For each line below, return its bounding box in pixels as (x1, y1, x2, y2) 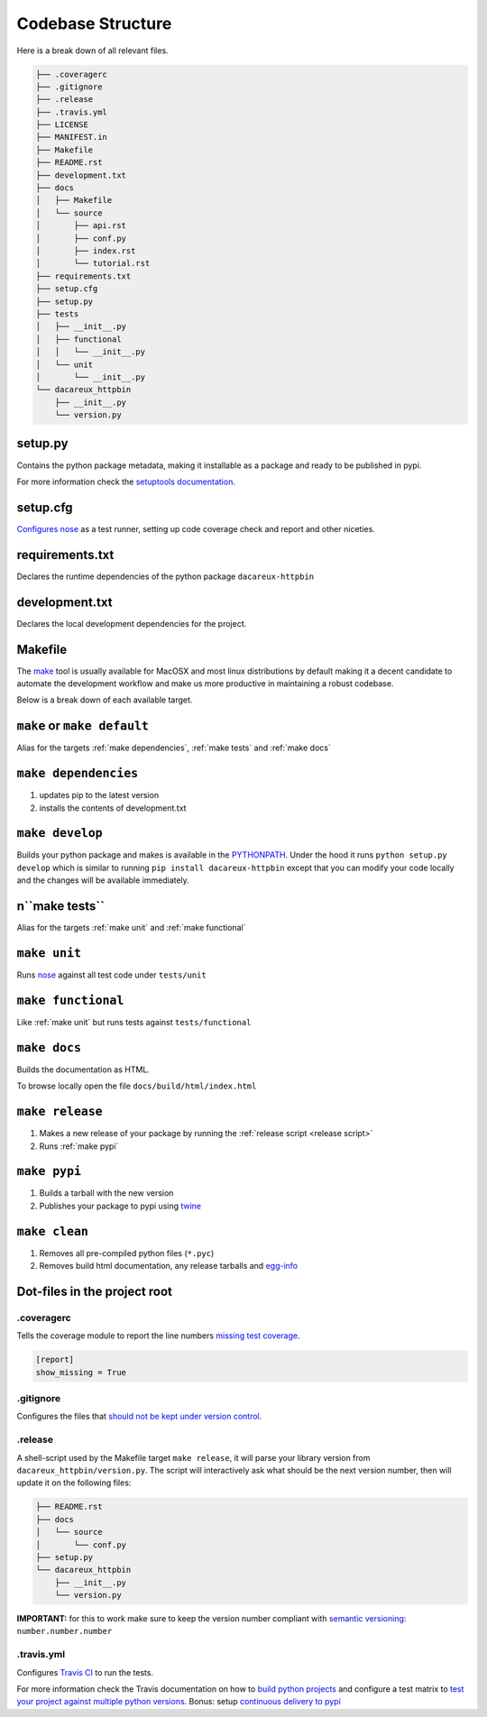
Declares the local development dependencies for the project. (16, 618, 247, 629)
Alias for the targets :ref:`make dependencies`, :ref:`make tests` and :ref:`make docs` (16, 742, 331, 753)
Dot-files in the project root (16, 1283, 173, 1299)
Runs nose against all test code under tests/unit (16, 969, 207, 980)
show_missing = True (35, 1367, 126, 1377)
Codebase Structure (16, 14, 172, 33)
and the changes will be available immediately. (16, 875, 189, 886)
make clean (16, 1224, 89, 1239)
